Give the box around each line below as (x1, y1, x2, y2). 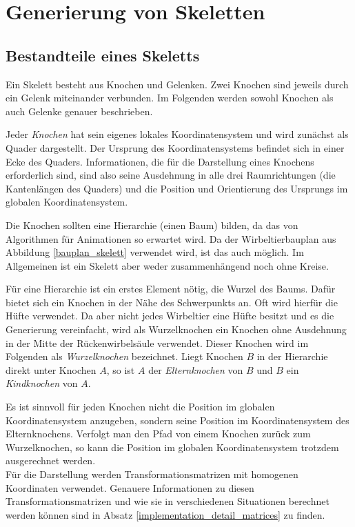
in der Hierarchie (256, 349, 328, 364)
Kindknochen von (6, 376, 78, 390)
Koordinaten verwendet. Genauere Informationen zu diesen (6, 480, 254, 495)
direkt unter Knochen (6, 362, 97, 377)
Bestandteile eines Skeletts (6, 44, 200, 66)
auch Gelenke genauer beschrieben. (6, 103, 153, 118)
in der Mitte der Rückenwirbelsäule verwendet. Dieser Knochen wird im (6, 335, 309, 350)
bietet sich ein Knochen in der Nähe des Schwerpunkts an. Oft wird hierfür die (6, 295, 338, 309)
